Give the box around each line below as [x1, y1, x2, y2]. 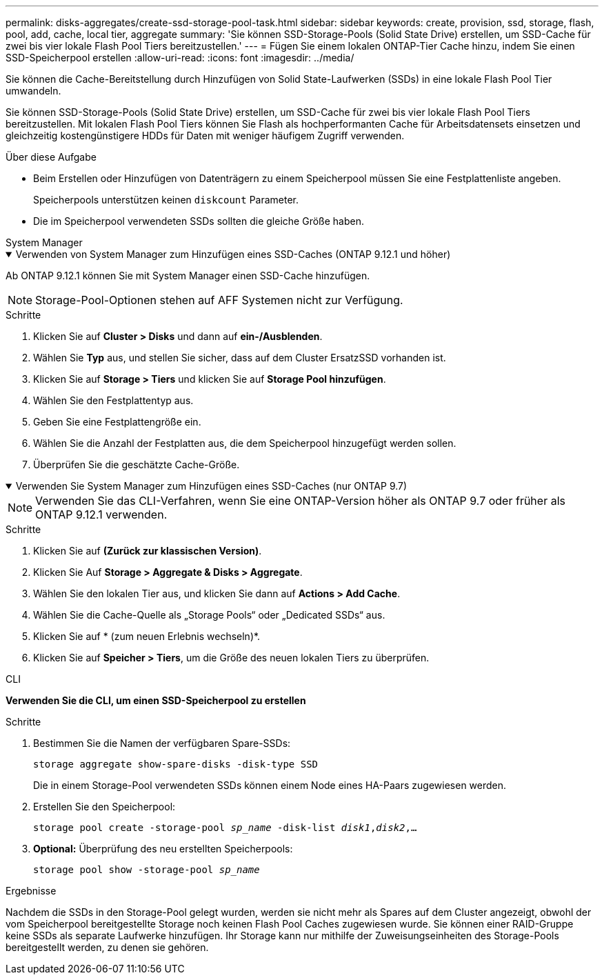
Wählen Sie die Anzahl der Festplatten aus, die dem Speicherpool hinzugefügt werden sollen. [33, 437, 456, 449]
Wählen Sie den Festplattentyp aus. [33, 394, 194, 406]
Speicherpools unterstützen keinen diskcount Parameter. [33, 194, 299, 206]
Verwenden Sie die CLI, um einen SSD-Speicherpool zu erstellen [6, 694, 306, 706]
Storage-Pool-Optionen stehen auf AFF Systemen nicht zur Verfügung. [35, 293, 403, 307]
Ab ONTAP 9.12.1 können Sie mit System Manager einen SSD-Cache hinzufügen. [6, 270, 370, 281]
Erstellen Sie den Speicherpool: [33, 801, 176, 812]
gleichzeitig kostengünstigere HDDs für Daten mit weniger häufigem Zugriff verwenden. [6, 130, 405, 141]
